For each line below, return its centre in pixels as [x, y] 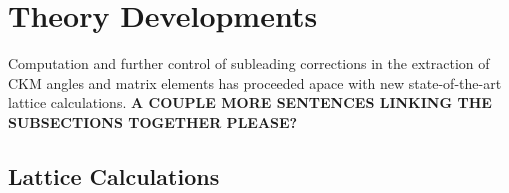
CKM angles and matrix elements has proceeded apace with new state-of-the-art [255, 82]
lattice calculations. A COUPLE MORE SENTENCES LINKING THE [250, 102]
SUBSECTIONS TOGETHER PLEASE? [153, 121]
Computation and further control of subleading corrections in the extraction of [249, 63]
